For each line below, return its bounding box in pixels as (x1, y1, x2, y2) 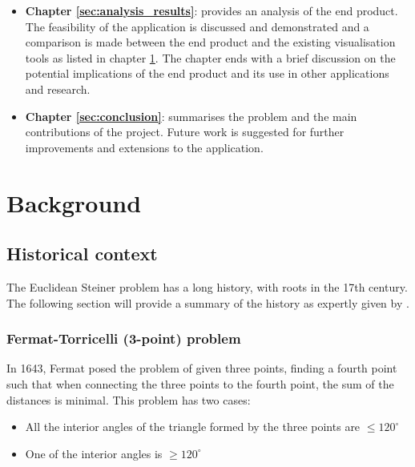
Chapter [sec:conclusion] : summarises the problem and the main (25, 107, 357, 124)
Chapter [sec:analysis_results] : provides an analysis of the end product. (25, 2, 398, 18)
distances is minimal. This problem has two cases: (6, 391, 251, 408)
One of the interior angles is (25, 445, 163, 461)
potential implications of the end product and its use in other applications (25, 65, 389, 82)
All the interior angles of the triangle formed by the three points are (25, 418, 361, 435)
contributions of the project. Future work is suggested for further (25, 123, 344, 140)
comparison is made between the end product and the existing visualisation (25, 34, 396, 50)
